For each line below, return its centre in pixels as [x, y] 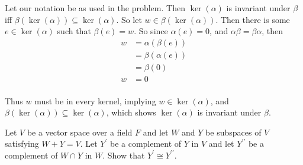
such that [74, 31]
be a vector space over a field [80, 132]
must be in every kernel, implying [95, 100]
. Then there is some [253, 19]
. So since [151, 31]
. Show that [124, 155]
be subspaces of [233, 132]
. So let [129, 19]
